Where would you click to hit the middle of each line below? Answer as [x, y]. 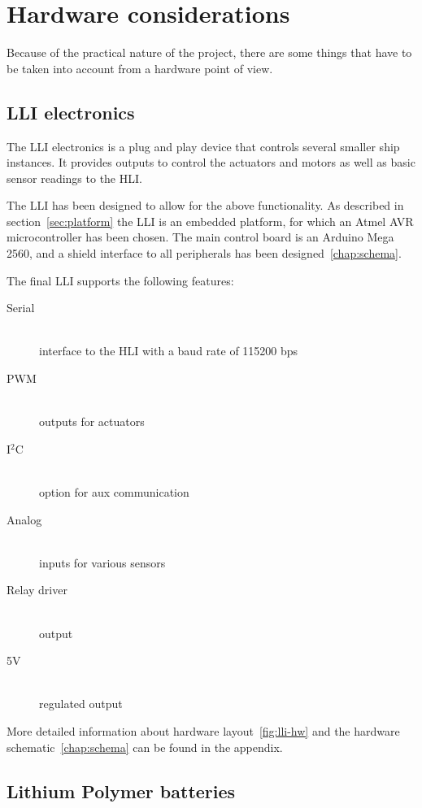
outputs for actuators [92, 421]
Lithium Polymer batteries [121, 791]
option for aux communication [114, 492]
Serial [21, 308]
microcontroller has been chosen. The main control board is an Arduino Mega [200, 237]
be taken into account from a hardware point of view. [140, 68]
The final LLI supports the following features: [120, 280]
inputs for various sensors [102, 562]
